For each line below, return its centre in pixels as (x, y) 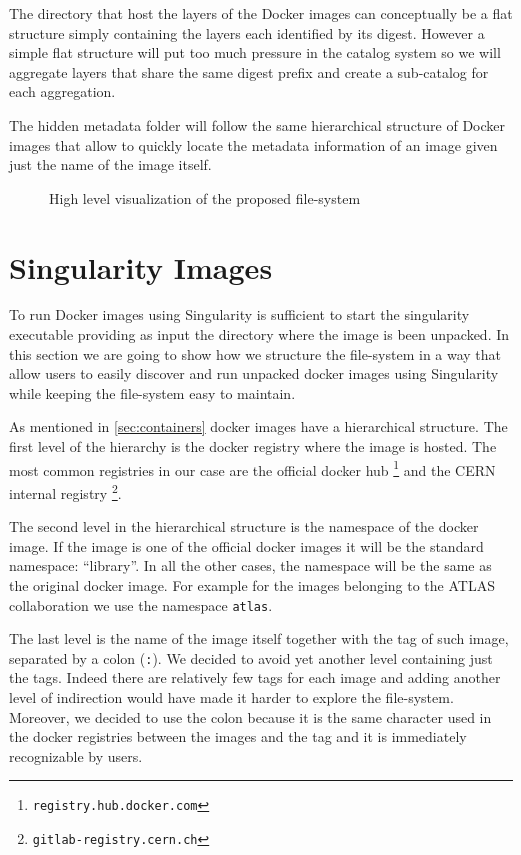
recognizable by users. (76, 755)
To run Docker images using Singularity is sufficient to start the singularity (239, 314)
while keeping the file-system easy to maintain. (152, 392)
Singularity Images (141, 266)
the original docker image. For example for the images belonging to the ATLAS (252, 584)
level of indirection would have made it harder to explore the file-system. (231, 697)
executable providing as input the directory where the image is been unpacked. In (259, 334)
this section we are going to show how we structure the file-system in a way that (255, 353)
